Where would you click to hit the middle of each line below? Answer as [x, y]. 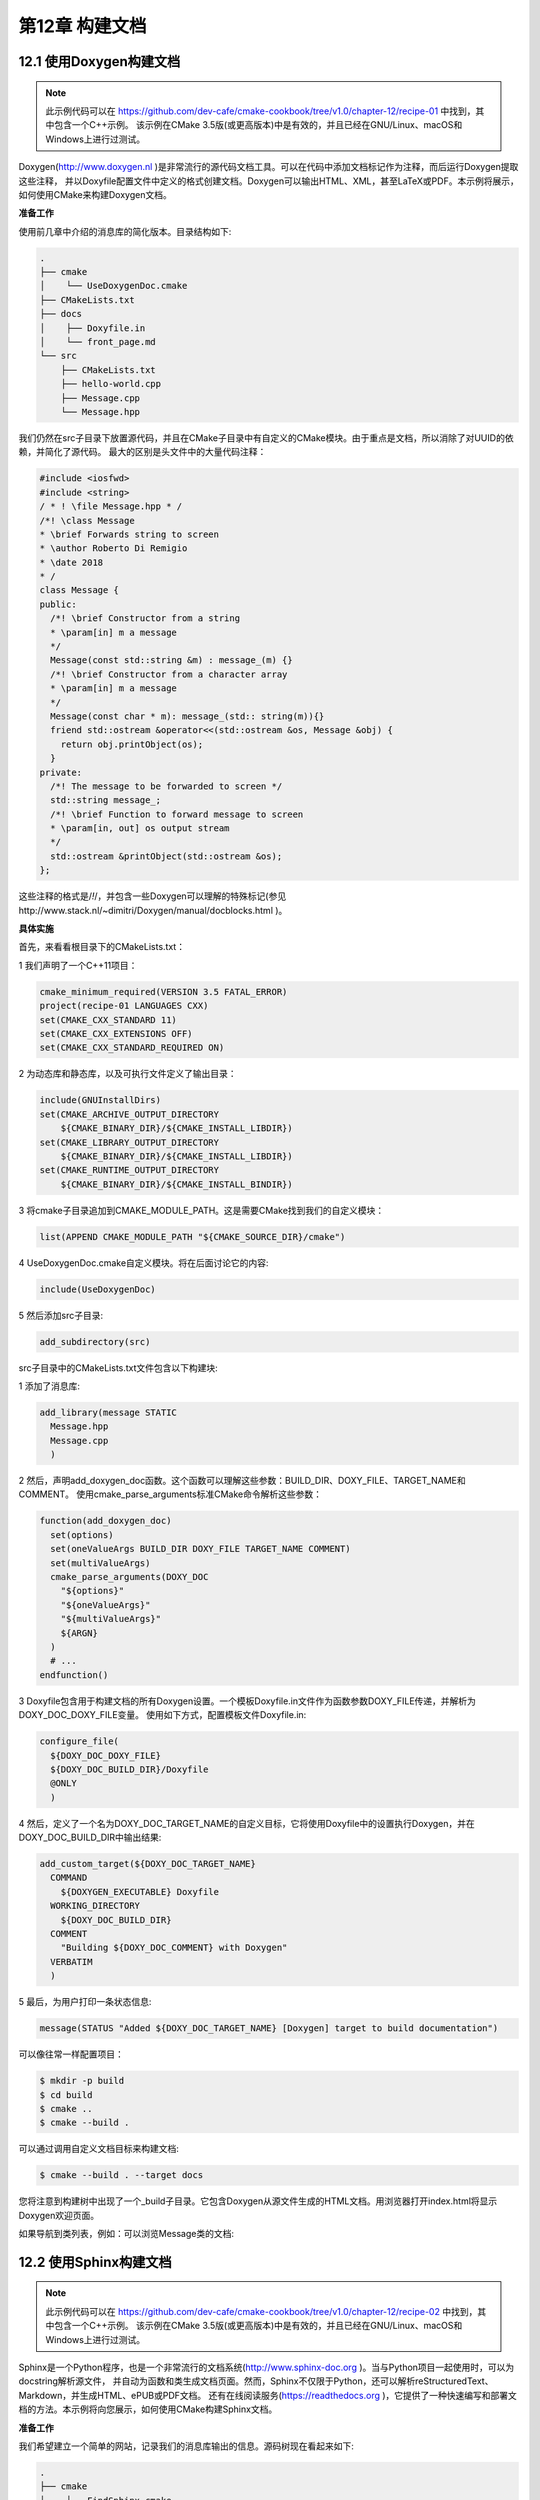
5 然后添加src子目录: [61, 1315]
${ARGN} [79, 1633]
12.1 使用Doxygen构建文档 [99, 61]
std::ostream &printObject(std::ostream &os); [166, 856]
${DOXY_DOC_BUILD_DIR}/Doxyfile [129, 1769]
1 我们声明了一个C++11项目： [78, 965]
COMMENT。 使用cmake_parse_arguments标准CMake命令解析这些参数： [170, 1494]
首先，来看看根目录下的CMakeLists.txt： [101, 947]
